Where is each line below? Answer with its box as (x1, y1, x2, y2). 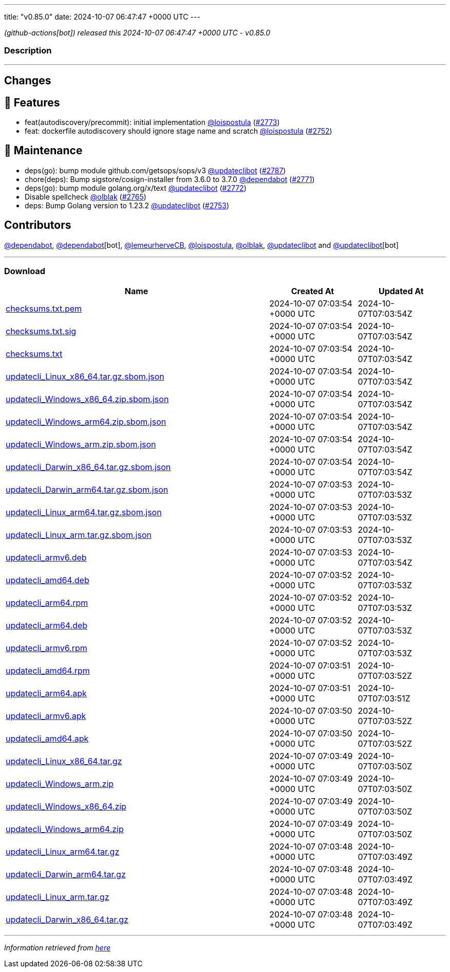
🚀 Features (4, 96, 60, 109)
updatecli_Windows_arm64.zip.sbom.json (6, 417, 166, 427)
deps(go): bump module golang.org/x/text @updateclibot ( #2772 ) (25, 183, 247, 192)
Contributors (4, 219, 71, 232)
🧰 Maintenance (4, 144, 83, 157)
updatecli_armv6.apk (6, 711, 86, 722)
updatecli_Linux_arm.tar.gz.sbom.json (6, 530, 152, 541)
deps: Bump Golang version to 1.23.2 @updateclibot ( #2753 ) (25, 201, 230, 210)
